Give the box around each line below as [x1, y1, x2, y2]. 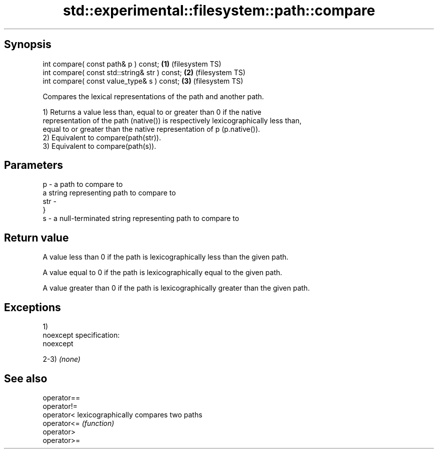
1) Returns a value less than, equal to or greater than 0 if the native [42, 107, 261, 116]
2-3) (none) [42, 355, 80, 364]
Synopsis [4, 38, 51, 51]
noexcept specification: [42, 331, 120, 340]
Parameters [4, 159, 63, 172]
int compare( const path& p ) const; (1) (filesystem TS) [42, 59, 221, 68]
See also [4, 372, 47, 385]
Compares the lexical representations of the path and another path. [42, 92, 264, 101]
